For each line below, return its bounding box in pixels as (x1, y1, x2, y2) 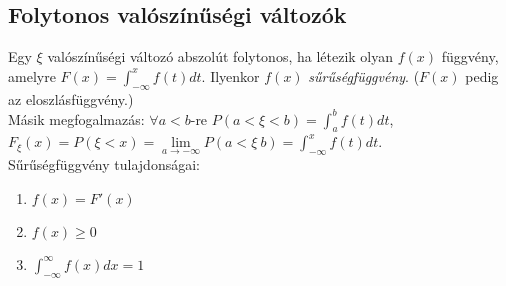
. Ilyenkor (201, 65, 260, 86)
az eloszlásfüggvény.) (8, 88, 134, 109)
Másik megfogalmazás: (8, 108, 145, 129)
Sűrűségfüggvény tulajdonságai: (8, 154, 200, 175)
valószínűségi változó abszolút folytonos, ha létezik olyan (47, 46, 394, 67)
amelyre (8, 65, 56, 86)
